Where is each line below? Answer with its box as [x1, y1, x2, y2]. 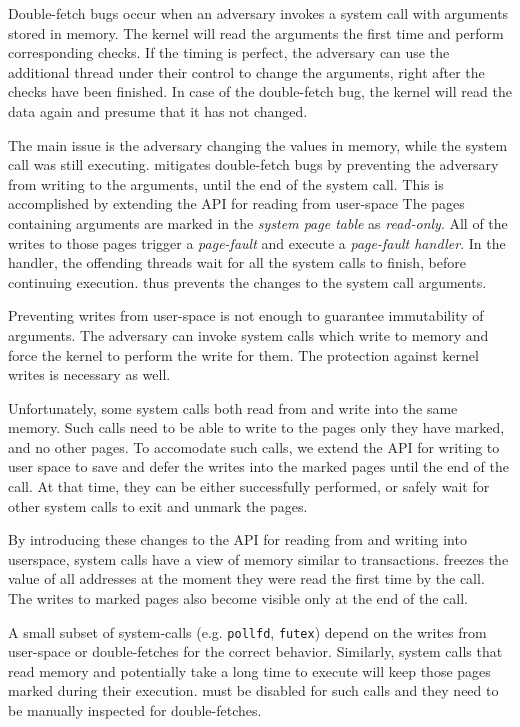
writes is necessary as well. [8, 364, 171, 385]
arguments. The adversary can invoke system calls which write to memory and [8, 324, 489, 345]
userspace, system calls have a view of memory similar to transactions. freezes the [8, 548, 509, 569]
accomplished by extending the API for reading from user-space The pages [8, 193, 465, 214]
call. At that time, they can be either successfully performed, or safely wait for [8, 476, 490, 497]
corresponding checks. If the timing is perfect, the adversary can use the [8, 42, 450, 63]
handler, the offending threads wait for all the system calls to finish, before [8, 252, 466, 273]
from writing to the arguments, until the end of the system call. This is [8, 173, 444, 194]
